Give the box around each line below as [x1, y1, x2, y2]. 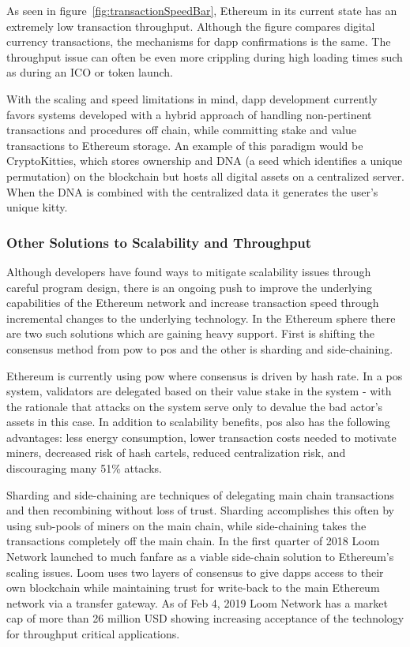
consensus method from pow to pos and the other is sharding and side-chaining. [6, 340, 393, 357]
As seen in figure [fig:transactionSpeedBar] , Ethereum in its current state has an [6, 2, 397, 18]
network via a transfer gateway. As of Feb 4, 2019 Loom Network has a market [6, 594, 388, 611]
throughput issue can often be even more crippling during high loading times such [6, 48, 403, 65]
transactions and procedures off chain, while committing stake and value [6, 122, 356, 138]
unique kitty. [6, 199, 68, 215]
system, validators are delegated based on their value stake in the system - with [6, 383, 392, 399]
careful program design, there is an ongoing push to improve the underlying [6, 279, 372, 295]
